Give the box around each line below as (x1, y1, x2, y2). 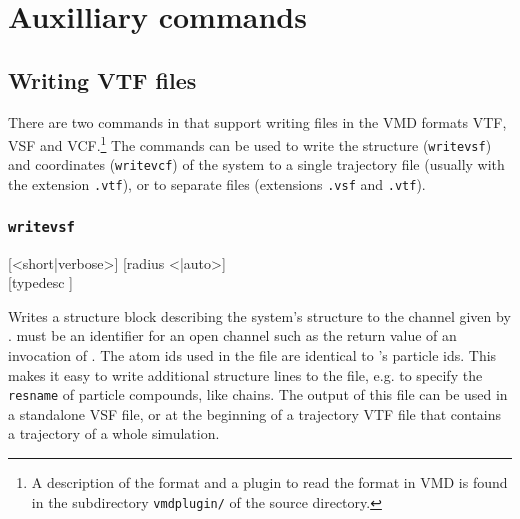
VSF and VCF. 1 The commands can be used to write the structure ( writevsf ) (8, 132, 492, 155)
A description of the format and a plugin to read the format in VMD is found (31, 471, 508, 492)
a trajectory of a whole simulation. (8, 423, 220, 444)
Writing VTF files (8, 64, 197, 95)
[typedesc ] (8, 272, 74, 293)
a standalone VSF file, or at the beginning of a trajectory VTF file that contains (8, 403, 502, 424)
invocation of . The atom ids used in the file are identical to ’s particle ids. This (8, 344, 497, 365)
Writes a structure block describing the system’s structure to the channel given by (8, 305, 511, 326)
